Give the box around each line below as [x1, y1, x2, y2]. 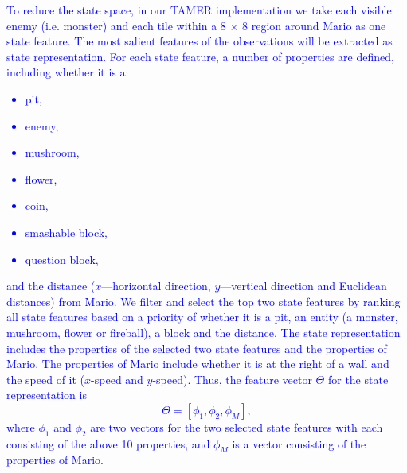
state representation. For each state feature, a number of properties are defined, [6, 48, 394, 64]
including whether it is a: [6, 64, 129, 80]
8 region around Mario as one [242, 17, 386, 33]
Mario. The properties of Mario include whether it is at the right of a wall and [6, 355, 389, 372]
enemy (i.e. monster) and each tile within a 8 [6, 17, 226, 33]
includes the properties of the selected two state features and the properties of [6, 339, 387, 356]
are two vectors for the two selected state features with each [90, 418, 383, 435]
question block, [25, 250, 99, 267]
